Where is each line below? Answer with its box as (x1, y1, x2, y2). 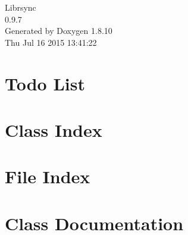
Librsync (5, 1, 36, 13)
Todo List (5, 71, 85, 95)
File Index (5, 164, 90, 189)
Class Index (5, 117, 102, 142)
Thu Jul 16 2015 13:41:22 (5, 36, 97, 48)
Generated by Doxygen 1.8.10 (5, 24, 112, 37)
